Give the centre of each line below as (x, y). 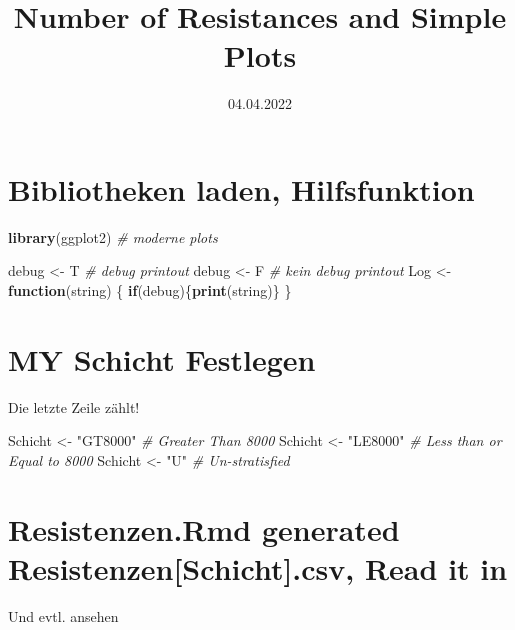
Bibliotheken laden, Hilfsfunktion (241, 188)
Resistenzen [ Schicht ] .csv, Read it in (258, 567)
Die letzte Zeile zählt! (74, 406)
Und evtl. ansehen (63, 615)
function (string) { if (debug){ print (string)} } (150, 290)
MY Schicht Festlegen (162, 358)
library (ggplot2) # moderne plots (113, 236)
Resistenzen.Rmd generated (204, 528)
